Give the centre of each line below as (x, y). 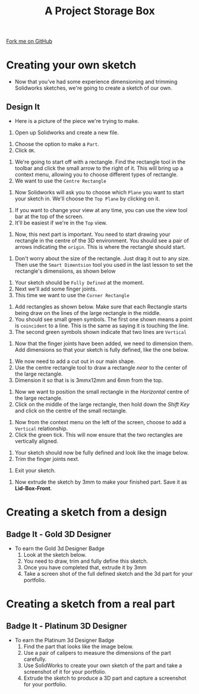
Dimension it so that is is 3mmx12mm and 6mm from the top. (89, 380)
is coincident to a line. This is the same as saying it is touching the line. (102, 326)
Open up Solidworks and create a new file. (67, 133)
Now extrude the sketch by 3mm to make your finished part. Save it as (101, 482)
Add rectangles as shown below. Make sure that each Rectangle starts (101, 307)
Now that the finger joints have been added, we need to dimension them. (104, 343)
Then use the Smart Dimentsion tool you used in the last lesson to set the (104, 264)
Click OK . (25, 150)
